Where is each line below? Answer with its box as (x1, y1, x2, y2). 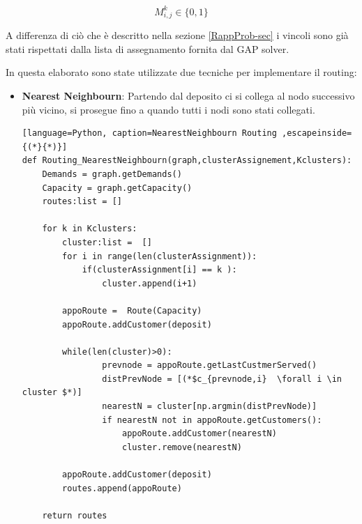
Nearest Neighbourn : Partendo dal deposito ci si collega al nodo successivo (22, 88, 355, 103)
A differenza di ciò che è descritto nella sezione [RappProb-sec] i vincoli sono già (6, 28, 349, 43)
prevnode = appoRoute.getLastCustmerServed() (102, 360, 317, 371)
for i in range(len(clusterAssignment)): (62, 251, 257, 261)
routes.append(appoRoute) (62, 483, 182, 493)
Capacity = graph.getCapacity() (42, 183, 193, 193)
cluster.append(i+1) (102, 278, 197, 288)
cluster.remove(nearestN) (121, 442, 242, 452)
